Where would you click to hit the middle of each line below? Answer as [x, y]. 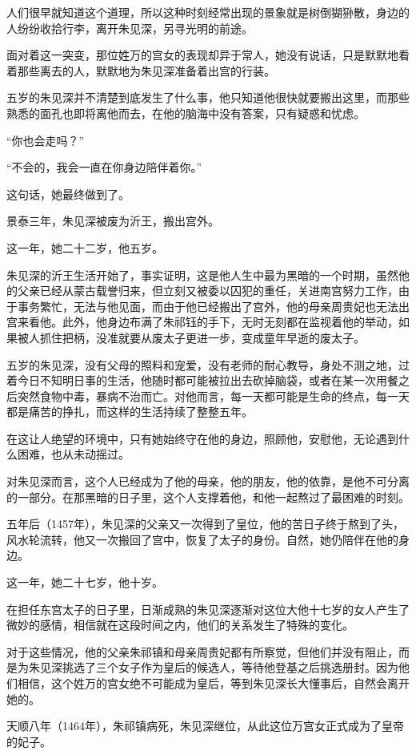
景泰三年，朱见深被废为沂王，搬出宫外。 [113, 221]
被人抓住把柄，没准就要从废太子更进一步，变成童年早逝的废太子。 [191, 337]
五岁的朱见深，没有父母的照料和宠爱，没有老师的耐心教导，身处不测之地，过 [208, 364]
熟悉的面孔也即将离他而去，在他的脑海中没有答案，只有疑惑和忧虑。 [186, 113]
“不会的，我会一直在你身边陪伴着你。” [104, 167]
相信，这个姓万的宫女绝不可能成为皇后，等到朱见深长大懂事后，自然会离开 [213, 683]
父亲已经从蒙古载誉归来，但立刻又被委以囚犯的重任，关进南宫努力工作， [208, 291]
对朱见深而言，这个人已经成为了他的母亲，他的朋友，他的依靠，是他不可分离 [208, 481]
